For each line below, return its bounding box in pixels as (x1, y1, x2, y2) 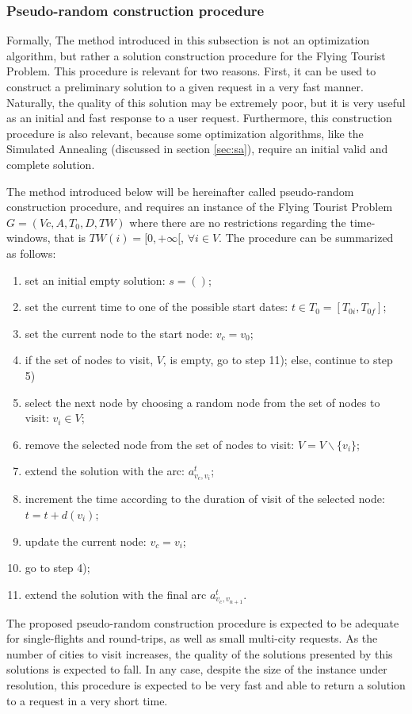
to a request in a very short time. (6, 692, 168, 708)
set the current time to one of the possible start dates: (25, 298, 288, 315)
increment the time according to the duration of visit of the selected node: (25, 490, 385, 507)
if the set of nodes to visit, (25, 351, 154, 368)
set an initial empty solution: (25, 271, 166, 288)
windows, (6, 229, 51, 246)
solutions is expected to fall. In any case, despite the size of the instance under (6, 661, 387, 678)
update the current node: (25, 532, 147, 549)
